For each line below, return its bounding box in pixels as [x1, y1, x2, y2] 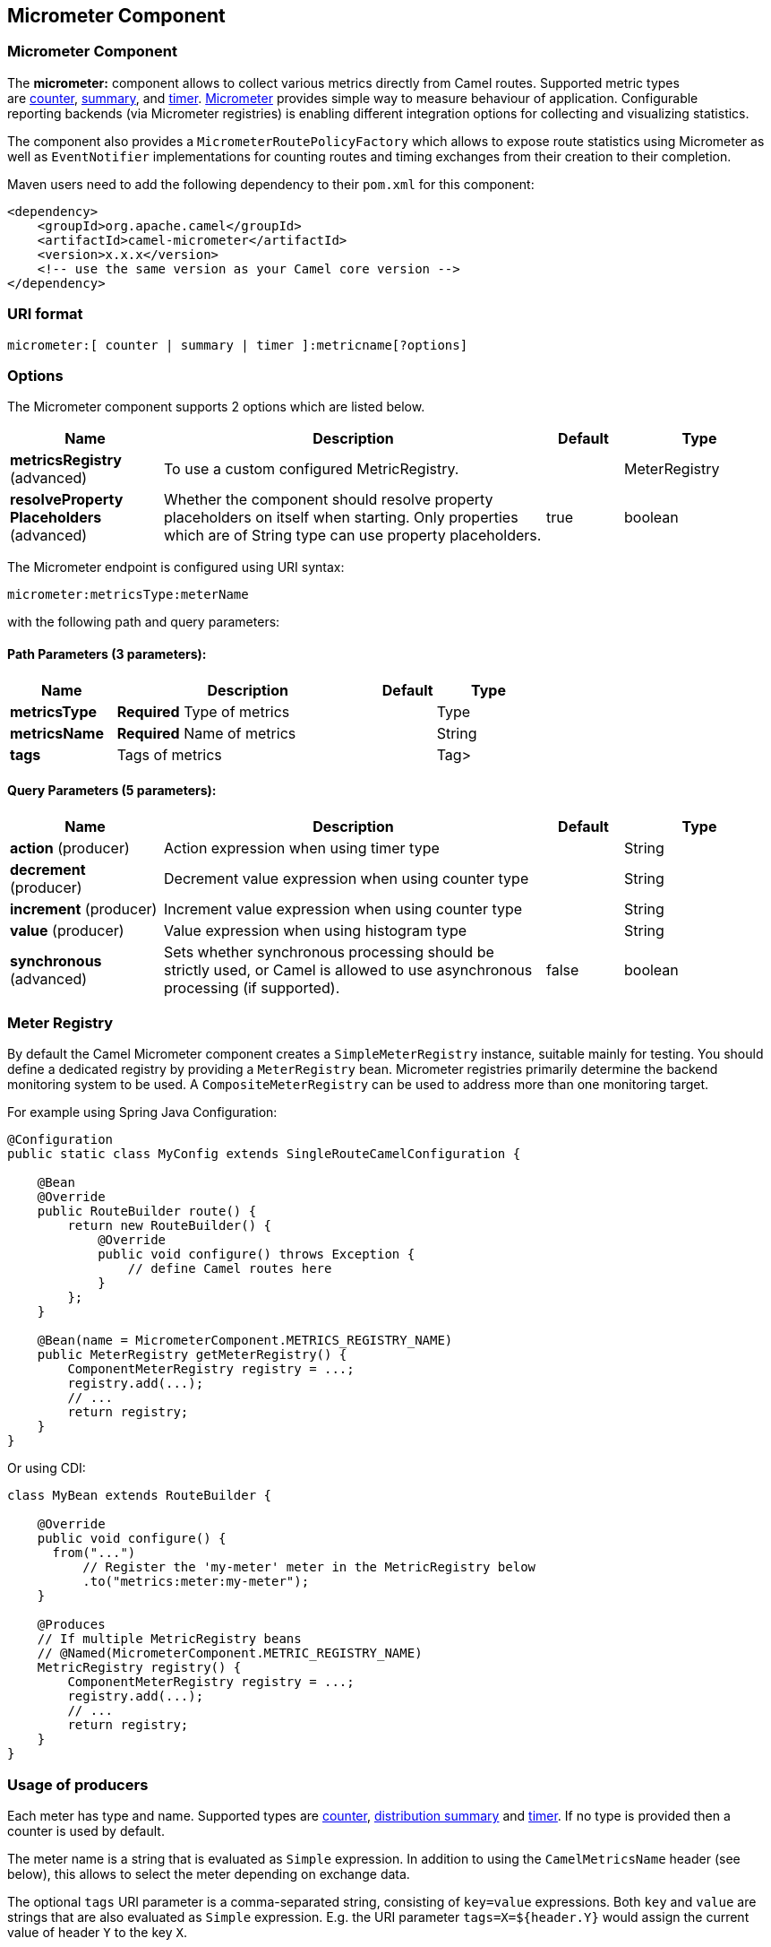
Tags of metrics [116, 745, 222, 764]
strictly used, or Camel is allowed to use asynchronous [164, 960, 533, 979]
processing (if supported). [164, 978, 340, 997]
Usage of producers [7, 1775, 149, 1794]
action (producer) [10, 838, 130, 857]
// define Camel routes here [127, 1261, 332, 1276]
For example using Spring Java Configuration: [7, 1104, 278, 1121]
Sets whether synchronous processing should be [164, 942, 494, 961]
